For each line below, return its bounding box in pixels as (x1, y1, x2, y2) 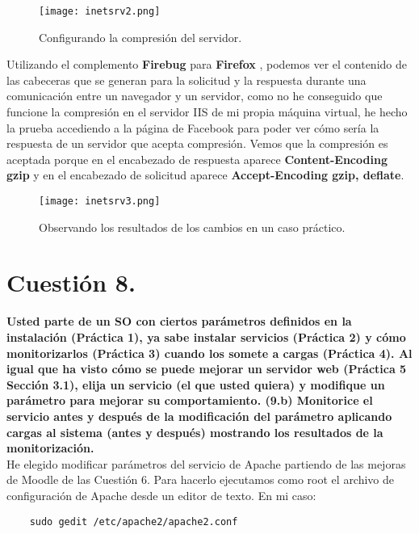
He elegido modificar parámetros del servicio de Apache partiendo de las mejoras (6, 455, 406, 472)
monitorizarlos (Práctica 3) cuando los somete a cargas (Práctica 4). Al (6, 344, 413, 361)
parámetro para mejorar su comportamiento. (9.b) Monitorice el (6, 392, 373, 409)
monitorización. (6, 439, 94, 456)
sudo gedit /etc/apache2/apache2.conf (29, 515, 238, 528)
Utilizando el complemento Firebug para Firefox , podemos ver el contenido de (6, 56, 407, 73)
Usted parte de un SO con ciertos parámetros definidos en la (6, 313, 352, 330)
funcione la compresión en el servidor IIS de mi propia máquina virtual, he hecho (6, 103, 408, 120)
